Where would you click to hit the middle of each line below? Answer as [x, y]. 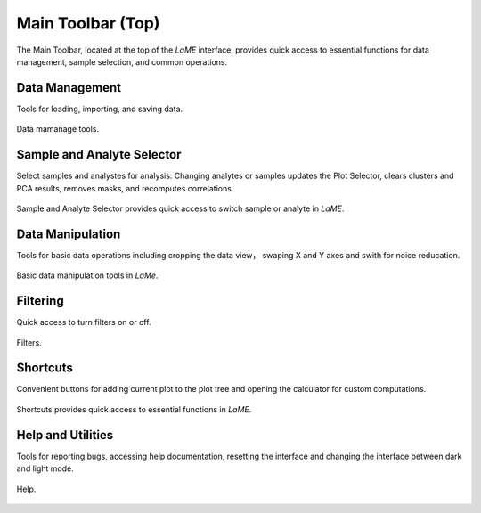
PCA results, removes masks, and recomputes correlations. [125, 188]
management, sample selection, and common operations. [122, 61]
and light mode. [45, 468]
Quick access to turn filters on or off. [84, 322]
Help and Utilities [65, 435]
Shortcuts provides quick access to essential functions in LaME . [134, 409]
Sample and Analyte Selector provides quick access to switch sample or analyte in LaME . [180, 208]
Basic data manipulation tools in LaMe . [87, 275]
